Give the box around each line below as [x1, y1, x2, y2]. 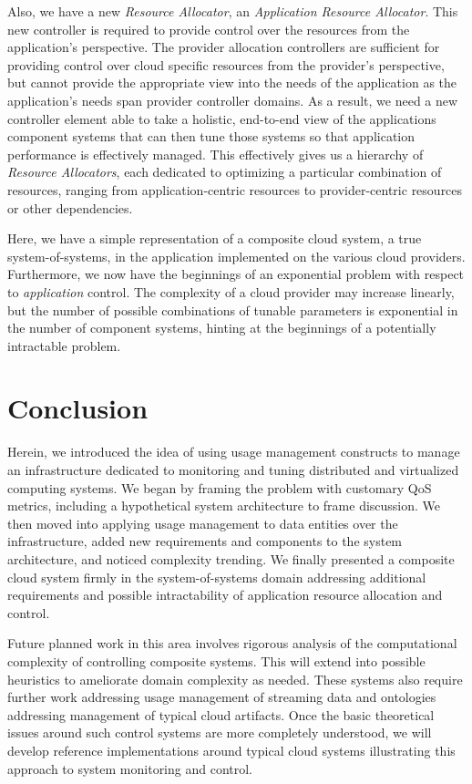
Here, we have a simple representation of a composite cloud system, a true [7, 229, 422, 248]
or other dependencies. [7, 198, 133, 217]
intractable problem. [7, 335, 121, 355]
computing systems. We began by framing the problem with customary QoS [7, 478, 432, 497]
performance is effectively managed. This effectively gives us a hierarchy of [7, 144, 424, 163]
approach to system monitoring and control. [7, 758, 253, 778]
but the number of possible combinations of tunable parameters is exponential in [7, 300, 458, 319]
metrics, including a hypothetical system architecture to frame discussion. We [7, 496, 441, 515]
